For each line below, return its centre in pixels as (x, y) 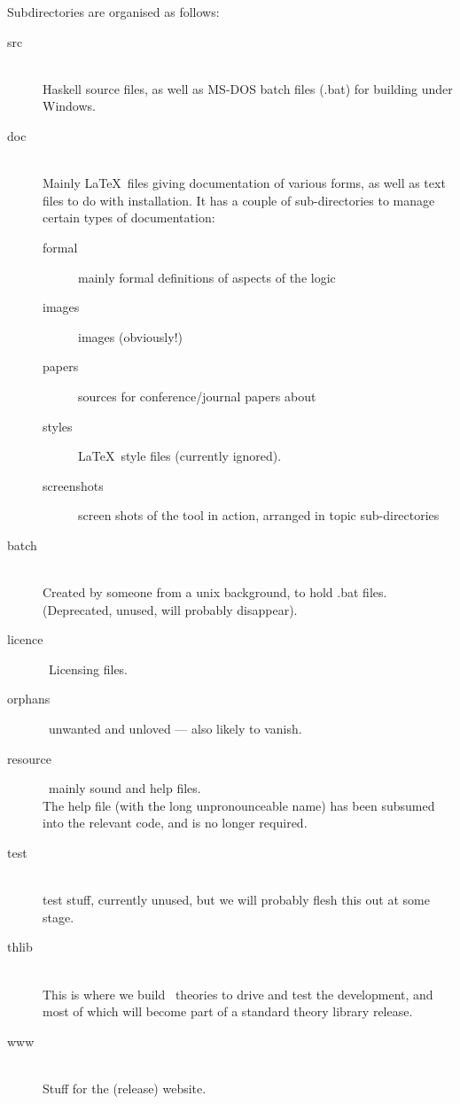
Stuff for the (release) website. (125, 1088)
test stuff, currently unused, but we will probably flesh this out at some (236, 900)
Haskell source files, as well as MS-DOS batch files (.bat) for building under (248, 88)
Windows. (69, 106)
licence (25, 639)
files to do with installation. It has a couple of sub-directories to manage (239, 200)
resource (29, 758)
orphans (29, 699)
